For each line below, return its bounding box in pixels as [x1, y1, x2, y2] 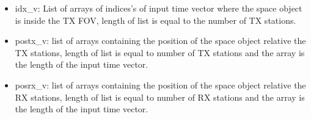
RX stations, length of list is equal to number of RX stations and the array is [15, 90, 305, 103]
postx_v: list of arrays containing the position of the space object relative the [15, 34, 306, 47]
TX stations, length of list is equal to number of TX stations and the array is [15, 46, 305, 59]
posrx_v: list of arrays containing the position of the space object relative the [15, 78, 306, 91]
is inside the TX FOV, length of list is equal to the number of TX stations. [15, 13, 296, 26]
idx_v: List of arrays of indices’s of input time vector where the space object [15, 2, 302, 14]
